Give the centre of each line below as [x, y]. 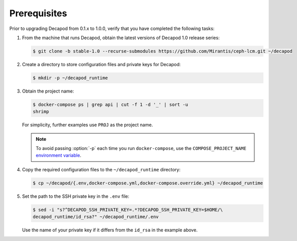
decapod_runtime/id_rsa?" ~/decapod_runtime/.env [96, 217]
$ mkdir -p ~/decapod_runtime [70, 78]
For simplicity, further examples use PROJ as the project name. [88, 125]
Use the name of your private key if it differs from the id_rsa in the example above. [110, 230]
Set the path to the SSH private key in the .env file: [76, 196]
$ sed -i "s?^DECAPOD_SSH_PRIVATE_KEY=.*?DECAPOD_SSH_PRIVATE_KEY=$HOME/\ [128, 209]
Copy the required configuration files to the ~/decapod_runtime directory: [101, 169]
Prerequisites [38, 13]
